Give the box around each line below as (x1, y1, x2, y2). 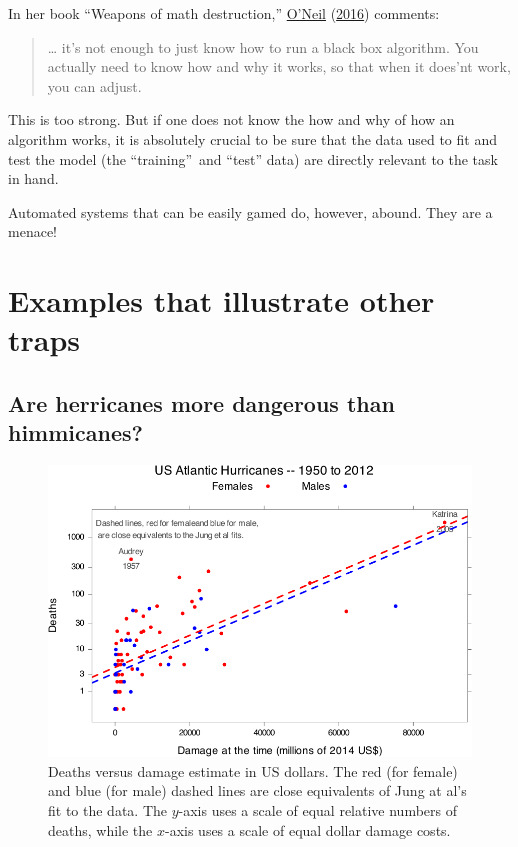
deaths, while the (48, 819, 153, 840)
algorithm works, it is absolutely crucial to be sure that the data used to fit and (8, 128, 497, 149)
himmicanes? (8, 417, 143, 448)
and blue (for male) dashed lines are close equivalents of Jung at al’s (48, 780, 467, 801)
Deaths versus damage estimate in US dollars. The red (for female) (48, 760, 458, 781)
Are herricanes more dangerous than (8, 387, 395, 418)
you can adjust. (47, 75, 142, 96)
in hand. (8, 168, 59, 189)
